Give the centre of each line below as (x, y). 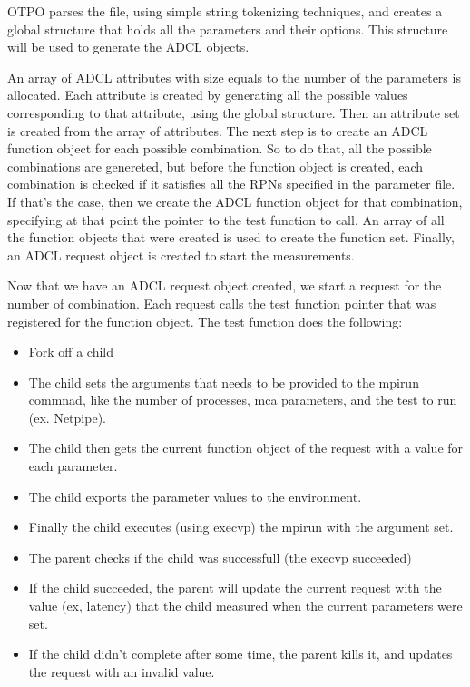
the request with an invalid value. (122, 671)
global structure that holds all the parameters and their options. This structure (228, 29)
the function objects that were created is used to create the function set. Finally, (231, 237)
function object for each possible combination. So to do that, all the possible (220, 148)
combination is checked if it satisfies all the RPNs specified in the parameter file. (231, 184)
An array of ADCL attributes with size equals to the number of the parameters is (234, 77)
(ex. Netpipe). (67, 417)
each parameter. (73, 466)
